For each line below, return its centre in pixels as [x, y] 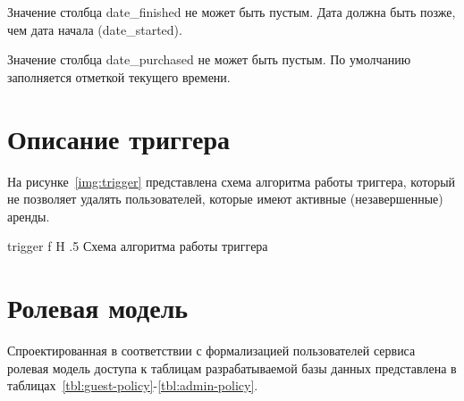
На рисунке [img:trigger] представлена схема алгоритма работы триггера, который [232, 181]
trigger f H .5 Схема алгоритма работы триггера [138, 246]
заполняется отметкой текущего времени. [119, 76]
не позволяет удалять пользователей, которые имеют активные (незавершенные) [225, 199]
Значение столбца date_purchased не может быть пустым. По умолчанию [209, 59]
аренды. [29, 216]
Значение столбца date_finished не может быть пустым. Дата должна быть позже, [232, 12]
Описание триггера [119, 138]
